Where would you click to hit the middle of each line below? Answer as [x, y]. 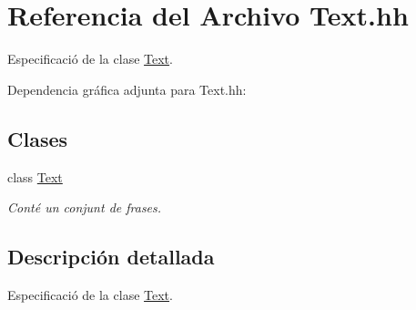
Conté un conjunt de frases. [85, 207]
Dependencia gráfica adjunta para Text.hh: [127, 89]
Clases [38, 138]
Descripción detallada [111, 257]
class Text [35, 176]
